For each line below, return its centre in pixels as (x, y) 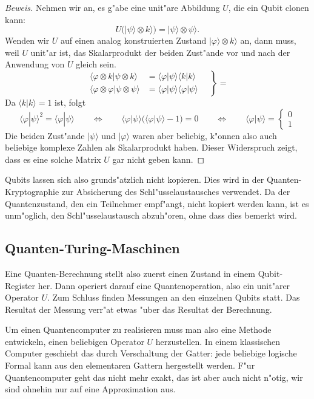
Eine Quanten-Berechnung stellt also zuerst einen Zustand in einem (130, 273)
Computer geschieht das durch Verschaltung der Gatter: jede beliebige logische (151, 353)
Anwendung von (35, 64)
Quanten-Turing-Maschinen (92, 248)
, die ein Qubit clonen (269, 7)
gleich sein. (96, 64)
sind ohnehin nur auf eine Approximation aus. (90, 389)
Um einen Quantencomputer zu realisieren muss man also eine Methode (138, 329)
